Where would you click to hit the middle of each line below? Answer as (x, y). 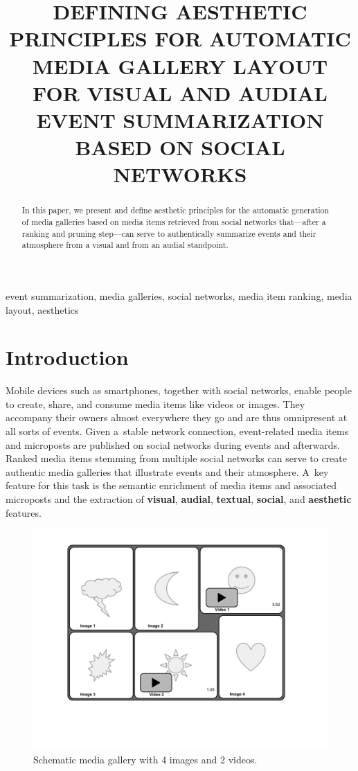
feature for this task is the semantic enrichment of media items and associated (171, 485)
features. (24, 512)
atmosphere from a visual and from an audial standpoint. (125, 245)
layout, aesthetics (42, 309)
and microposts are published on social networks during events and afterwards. (173, 444)
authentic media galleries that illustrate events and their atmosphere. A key (167, 471)
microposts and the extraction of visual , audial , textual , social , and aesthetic (179, 498)
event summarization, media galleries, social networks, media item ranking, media (179, 295)
